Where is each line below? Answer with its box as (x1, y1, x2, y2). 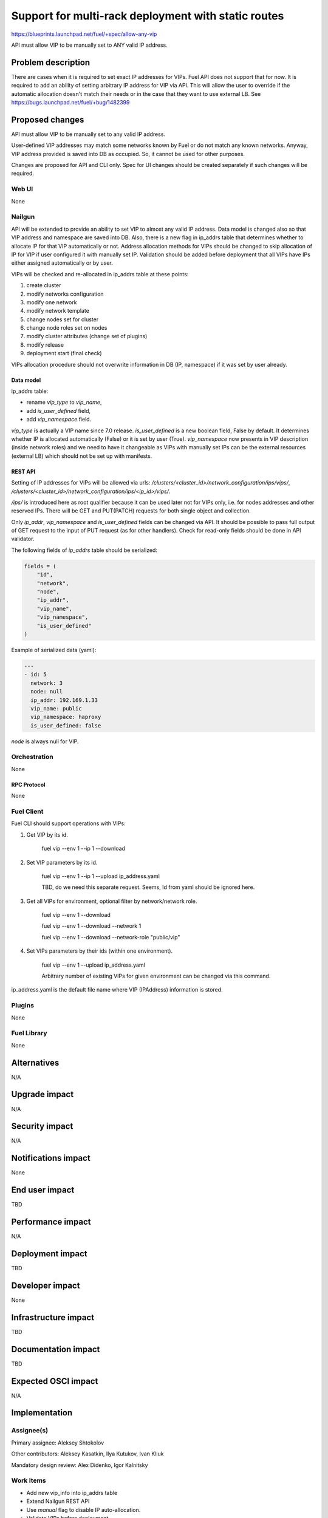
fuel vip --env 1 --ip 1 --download (41, 845, 126, 853)
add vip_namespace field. (26, 416, 92, 423)
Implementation (11, 1407, 73, 1418)
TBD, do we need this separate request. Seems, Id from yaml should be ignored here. (41, 883, 255, 891)
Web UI (11, 185, 33, 194)
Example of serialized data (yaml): (11, 646, 97, 653)
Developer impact (11, 1280, 80, 1290)
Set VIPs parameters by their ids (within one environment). (26, 947, 173, 955)
